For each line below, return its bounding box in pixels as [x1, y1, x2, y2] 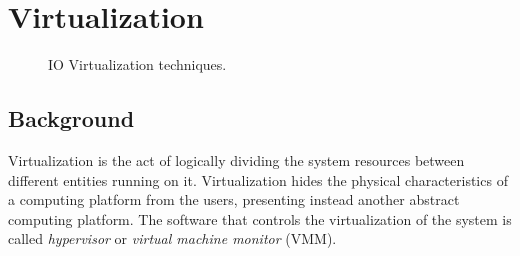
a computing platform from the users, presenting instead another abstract [8, 189, 460, 210]
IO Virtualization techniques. [48, 54, 227, 75]
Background [8, 103, 135, 134]
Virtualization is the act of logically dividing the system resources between [8, 149, 465, 170]
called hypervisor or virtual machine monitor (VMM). [8, 228, 337, 249]
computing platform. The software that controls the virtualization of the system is [8, 208, 512, 229]
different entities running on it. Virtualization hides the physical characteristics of [8, 169, 508, 190]
